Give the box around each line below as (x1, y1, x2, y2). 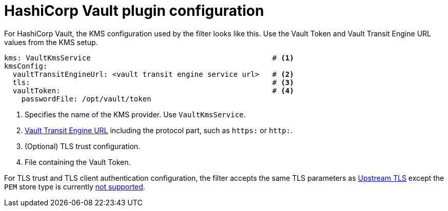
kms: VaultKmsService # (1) (4, 53, 294, 62)
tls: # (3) (12, 78, 294, 87)
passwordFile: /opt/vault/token (21, 94, 151, 103)
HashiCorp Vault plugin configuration (4, 2, 264, 19)
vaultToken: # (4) (12, 86, 294, 95)
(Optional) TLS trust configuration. (25, 141, 141, 151)
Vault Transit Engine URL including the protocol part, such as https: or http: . (25, 125, 293, 135)
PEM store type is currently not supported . (4, 182, 145, 191)
